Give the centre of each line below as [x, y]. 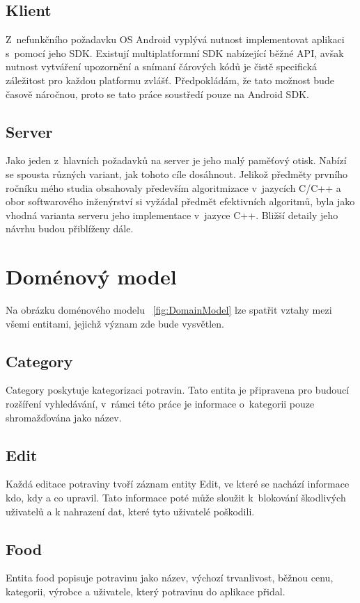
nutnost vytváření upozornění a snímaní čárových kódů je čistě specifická [161, 66]
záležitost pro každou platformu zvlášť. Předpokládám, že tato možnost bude [170, 80]
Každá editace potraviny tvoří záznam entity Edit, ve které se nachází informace [178, 484]
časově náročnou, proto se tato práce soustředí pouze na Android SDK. [157, 94]
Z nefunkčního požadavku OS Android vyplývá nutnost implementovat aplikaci [175, 39]
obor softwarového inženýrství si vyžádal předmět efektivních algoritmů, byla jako [180, 201]
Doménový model [91, 276]
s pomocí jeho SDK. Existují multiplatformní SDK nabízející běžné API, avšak [175, 53]
